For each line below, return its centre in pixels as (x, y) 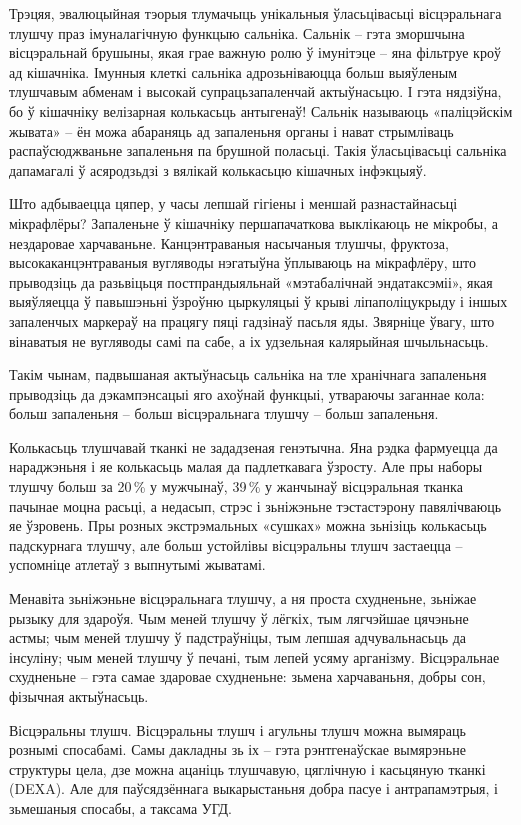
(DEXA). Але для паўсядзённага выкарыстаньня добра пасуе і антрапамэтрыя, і (253, 788)
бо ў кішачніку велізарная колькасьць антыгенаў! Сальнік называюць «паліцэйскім (261, 110)
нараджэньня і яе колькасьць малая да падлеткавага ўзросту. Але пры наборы (246, 466)
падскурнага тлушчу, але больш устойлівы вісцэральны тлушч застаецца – (236, 544)
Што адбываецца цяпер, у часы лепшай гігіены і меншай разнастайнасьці (233, 203)
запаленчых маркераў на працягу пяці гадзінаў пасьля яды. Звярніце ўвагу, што (252, 320)
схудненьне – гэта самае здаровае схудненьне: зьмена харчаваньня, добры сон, (247, 676)
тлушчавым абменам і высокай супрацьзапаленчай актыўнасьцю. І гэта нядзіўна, (255, 91)
